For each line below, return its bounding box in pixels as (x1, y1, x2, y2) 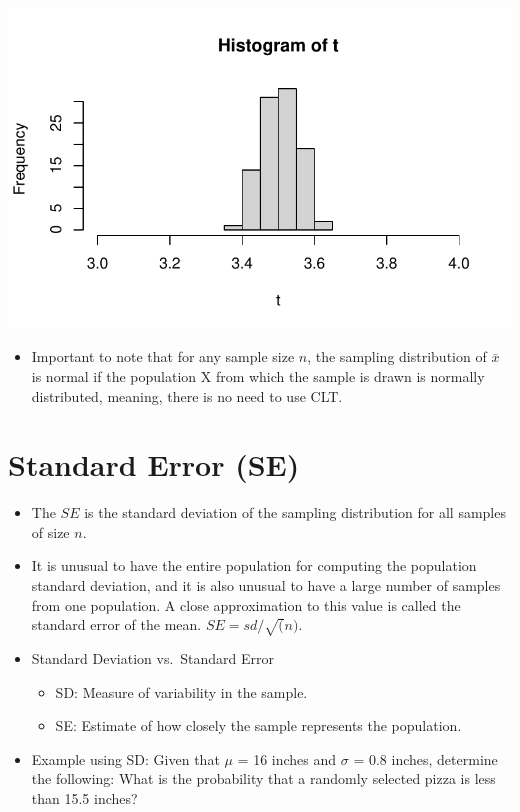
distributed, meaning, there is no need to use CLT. (31, 385, 343, 406)
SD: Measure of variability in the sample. (55, 681, 308, 702)
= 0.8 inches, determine (353, 748, 498, 769)
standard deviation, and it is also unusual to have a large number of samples (31, 575, 501, 595)
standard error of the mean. (31, 614, 202, 635)
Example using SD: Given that (31, 748, 220, 769)
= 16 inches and (237, 748, 337, 769)
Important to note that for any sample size (31, 346, 295, 367)
